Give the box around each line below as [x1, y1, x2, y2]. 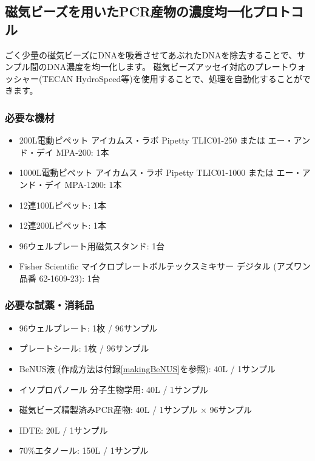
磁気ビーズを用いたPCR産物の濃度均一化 [5, 2, 253, 21]
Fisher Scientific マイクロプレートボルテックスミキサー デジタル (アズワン [19, 260, 311, 272]
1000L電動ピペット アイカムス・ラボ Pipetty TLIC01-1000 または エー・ [19, 166, 302, 179]
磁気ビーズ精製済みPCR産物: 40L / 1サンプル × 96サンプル [19, 403, 252, 416]
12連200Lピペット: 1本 [19, 219, 107, 232]
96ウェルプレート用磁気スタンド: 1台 [19, 239, 165, 252]
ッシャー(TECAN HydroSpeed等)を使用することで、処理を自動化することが [5, 72, 302, 85]
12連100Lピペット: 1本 [19, 198, 107, 211]
